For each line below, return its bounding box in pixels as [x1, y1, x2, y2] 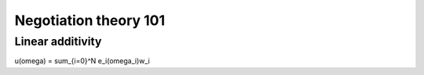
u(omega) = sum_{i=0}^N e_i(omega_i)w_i [14, 56, 151, 66]
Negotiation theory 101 [14, 12, 166, 29]
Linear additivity [14, 34, 102, 48]
